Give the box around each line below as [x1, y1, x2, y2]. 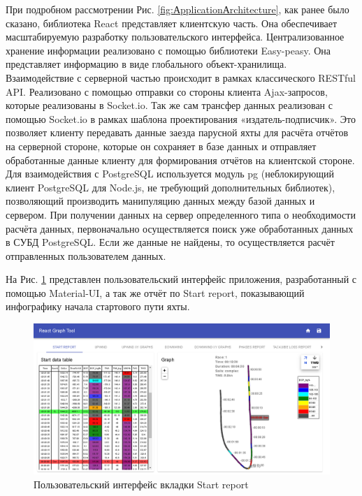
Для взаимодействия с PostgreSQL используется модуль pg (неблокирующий [6, 166, 335, 181]
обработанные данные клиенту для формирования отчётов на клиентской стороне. [6, 152, 355, 167]
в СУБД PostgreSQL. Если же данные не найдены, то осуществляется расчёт [6, 235, 335, 249]
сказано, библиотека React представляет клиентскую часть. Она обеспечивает [6, 15, 338, 30]
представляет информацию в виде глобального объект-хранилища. [6, 57, 287, 71]
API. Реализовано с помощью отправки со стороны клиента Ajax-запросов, [6, 84, 328, 99]
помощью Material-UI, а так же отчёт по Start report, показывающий [6, 285, 305, 300]
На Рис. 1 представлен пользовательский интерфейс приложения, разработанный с [6, 272, 357, 286]
